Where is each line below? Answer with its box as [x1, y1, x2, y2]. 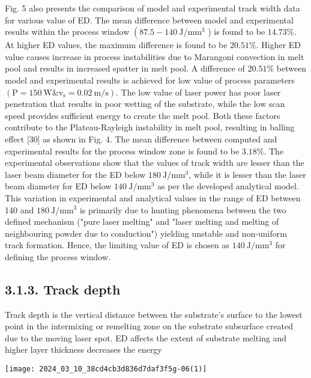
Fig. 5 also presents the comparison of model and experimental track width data [5, 2, 300, 14]
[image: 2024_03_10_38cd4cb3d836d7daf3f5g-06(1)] [5, 365, 207, 374]
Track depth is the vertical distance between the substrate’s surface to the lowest [5, 308, 303, 320]
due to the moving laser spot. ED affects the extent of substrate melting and [5, 331, 287, 344]
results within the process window [5, 25, 130, 38]
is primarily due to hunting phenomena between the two [79, 203, 286, 216]
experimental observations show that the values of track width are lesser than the [5, 156, 304, 169]
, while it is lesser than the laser [189, 168, 306, 180]
